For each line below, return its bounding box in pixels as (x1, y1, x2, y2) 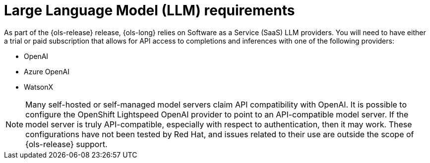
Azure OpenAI (24, 67, 69, 76)
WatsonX (24, 82, 53, 91)
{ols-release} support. (25, 139, 108, 149)
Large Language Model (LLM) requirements (4, 2, 295, 19)
